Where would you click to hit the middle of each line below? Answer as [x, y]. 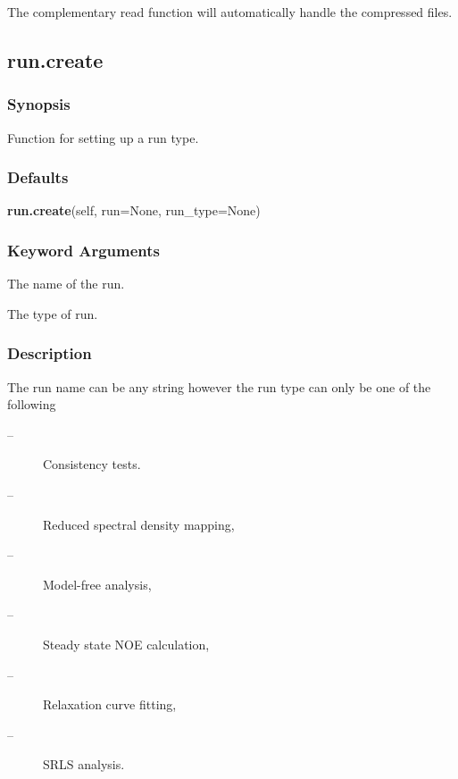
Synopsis [39, 104]
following [32, 404]
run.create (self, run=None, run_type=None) [134, 210]
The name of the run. [66, 284]
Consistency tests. [92, 464]
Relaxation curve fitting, [110, 704]
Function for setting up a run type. [103, 137]
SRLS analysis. [84, 764]
